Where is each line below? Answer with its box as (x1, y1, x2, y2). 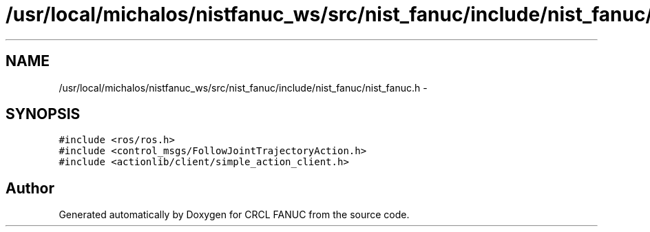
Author (6, 179, 54, 197)
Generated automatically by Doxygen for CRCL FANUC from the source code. (59, 209, 410, 221)
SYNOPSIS (6, 105, 81, 123)
